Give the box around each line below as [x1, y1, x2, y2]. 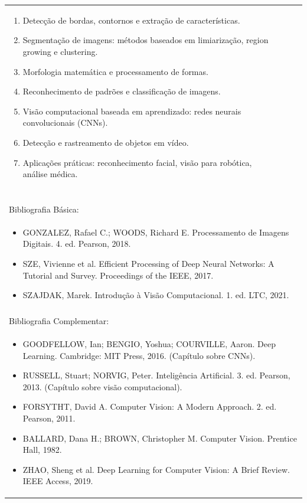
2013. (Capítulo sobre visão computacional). [22, 380, 182, 393]
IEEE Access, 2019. [22, 475, 93, 487]
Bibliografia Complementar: [9, 315, 109, 327]
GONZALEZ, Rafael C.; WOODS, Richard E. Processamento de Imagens [22, 226, 289, 238]
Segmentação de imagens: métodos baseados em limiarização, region [22, 34, 269, 46]
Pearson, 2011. [22, 412, 76, 424]
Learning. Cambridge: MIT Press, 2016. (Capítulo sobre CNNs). [22, 349, 256, 361]
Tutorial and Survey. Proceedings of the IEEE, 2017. [22, 269, 214, 281]
